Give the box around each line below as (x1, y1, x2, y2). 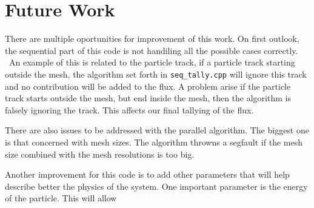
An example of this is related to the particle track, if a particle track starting (8, 56, 295, 69)
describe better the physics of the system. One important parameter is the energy (5, 179, 308, 192)
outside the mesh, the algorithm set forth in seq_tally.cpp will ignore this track (5, 67, 307, 80)
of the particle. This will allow (5, 192, 117, 204)
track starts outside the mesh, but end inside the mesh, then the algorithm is (5, 92, 291, 104)
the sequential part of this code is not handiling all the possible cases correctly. (5, 44, 298, 56)
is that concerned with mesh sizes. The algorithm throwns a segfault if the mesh (5, 135, 302, 148)
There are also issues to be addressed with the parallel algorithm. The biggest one (5, 124, 309, 136)
